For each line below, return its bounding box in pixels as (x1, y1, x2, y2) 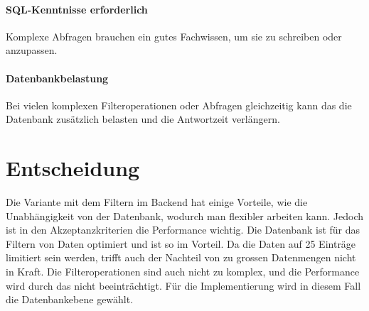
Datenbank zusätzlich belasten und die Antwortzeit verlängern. (6, 111, 280, 126)
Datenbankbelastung (6, 70, 109, 85)
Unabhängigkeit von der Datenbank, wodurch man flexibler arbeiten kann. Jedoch (6, 208, 364, 223)
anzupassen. (6, 43, 58, 58)
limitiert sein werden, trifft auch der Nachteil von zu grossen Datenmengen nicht (6, 250, 356, 265)
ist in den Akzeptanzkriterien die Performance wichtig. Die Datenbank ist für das (6, 222, 360, 237)
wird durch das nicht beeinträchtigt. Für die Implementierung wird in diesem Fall (6, 278, 361, 293)
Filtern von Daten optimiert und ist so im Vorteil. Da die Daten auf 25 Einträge (6, 236, 356, 251)
